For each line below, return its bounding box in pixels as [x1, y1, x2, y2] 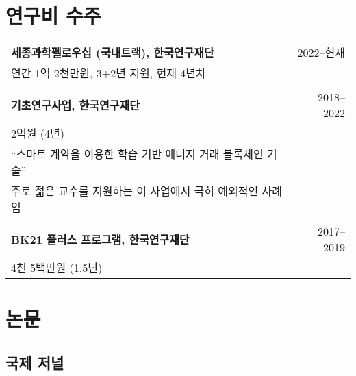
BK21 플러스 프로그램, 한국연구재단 [11, 231, 190, 248]
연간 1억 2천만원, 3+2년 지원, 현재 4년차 [11, 65, 206, 82]
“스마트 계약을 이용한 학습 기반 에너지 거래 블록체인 [11, 146, 264, 162]
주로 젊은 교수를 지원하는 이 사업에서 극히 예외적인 [11, 183, 259, 199]
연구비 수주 [5, 1, 101, 29]
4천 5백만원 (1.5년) [11, 260, 103, 276]
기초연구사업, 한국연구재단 [11, 97, 140, 114]
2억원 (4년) [11, 125, 64, 142]
